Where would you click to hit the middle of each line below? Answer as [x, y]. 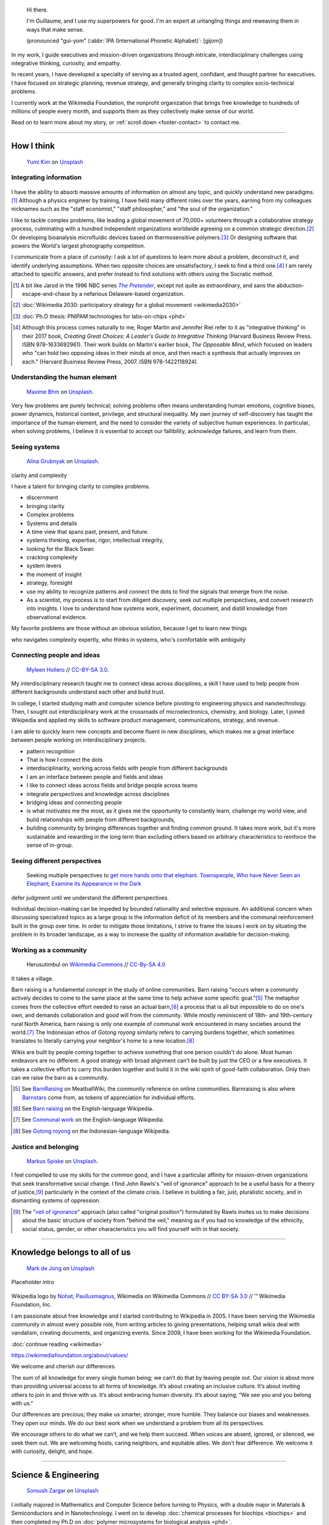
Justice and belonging [45, 1147]
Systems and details [52, 523]
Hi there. [37, 10]
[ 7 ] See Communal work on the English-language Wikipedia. [89, 1120]
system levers [44, 566]
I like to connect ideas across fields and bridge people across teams [112, 785]
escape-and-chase [46, 293]
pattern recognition [51, 751]
